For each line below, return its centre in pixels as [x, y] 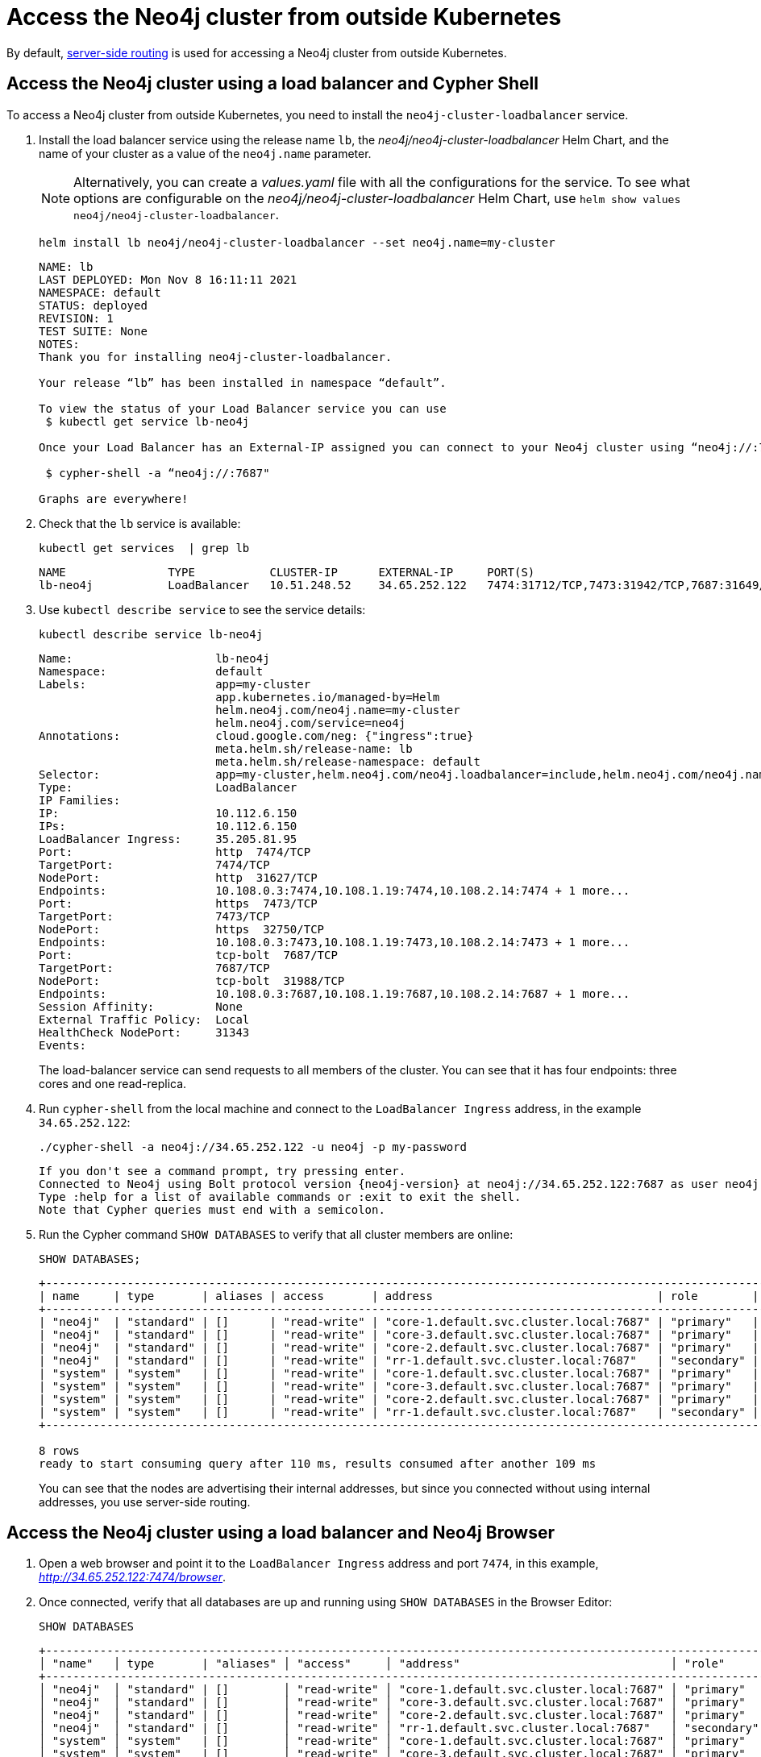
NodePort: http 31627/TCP [178, 877]
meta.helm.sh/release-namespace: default [348, 761]
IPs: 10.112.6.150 [168, 826]
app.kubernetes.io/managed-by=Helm [328, 697]
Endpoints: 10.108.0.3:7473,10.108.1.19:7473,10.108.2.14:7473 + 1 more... [335, 942]
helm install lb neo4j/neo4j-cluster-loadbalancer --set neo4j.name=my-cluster [297, 242]
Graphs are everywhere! [114, 498]
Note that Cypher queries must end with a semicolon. [212, 1209]
